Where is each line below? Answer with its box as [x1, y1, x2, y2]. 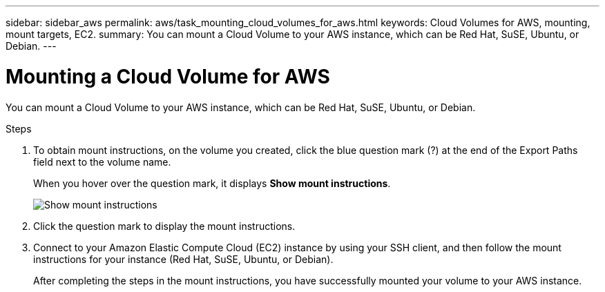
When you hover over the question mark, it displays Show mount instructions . [33, 177, 391, 189]
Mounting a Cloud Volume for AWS [6, 64, 330, 88]
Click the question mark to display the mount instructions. [33, 220, 296, 232]
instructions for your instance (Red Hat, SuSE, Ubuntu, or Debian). [33, 253, 334, 265]
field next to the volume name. [33, 155, 171, 168]
